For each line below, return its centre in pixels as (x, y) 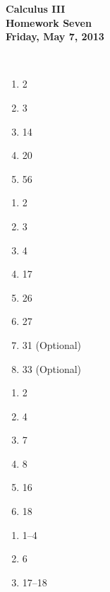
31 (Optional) (52, 344)
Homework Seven (49, 22)
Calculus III (36, 8)
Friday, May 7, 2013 (55, 36)
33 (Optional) (52, 368)
